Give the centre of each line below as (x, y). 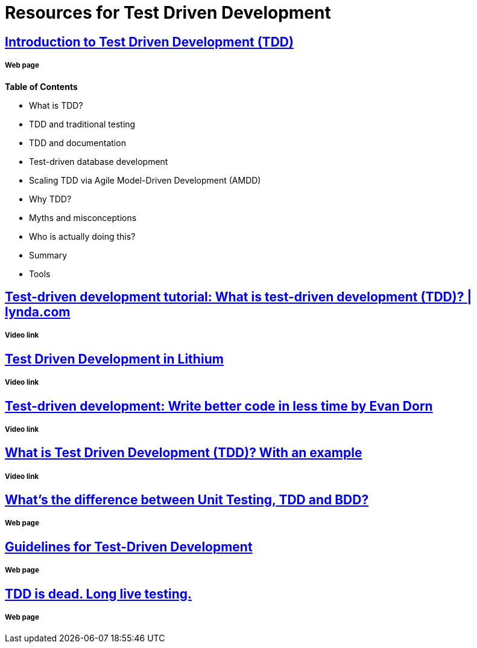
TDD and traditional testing (82, 124)
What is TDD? (56, 105)
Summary (48, 255)
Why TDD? (50, 199)
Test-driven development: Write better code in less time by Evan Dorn (219, 406)
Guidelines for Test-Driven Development (129, 547)
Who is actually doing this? (82, 236)
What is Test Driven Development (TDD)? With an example (184, 453)
